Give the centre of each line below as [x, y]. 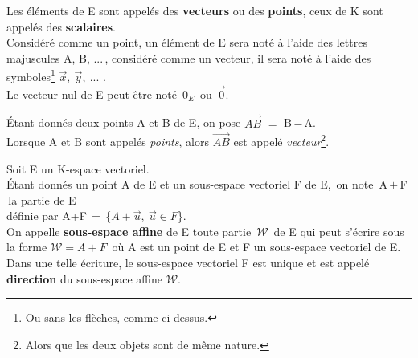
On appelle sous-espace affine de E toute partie [129, 231]
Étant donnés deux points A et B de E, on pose [124, 122]
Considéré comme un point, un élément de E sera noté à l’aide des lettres [187, 42]
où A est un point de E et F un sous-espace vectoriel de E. [256, 247]
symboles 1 [31, 75]
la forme [27, 247]
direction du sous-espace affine [84, 278]
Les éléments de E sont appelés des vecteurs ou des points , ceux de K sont [195, 10]
